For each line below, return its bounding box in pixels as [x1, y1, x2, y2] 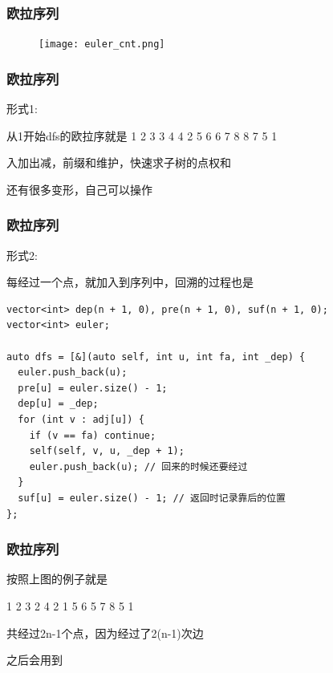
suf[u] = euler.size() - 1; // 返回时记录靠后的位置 [18, 493, 286, 504]
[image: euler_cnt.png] [39, 39, 165, 51]
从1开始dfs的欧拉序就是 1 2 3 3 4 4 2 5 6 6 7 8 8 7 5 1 [6, 127, 278, 144]
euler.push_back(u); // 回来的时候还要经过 [29, 460, 248, 472]
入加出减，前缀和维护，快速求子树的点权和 [6, 154, 231, 171]
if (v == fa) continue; [29, 429, 156, 441]
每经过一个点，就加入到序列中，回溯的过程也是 [6, 274, 254, 290]
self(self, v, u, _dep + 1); [29, 445, 185, 457]
